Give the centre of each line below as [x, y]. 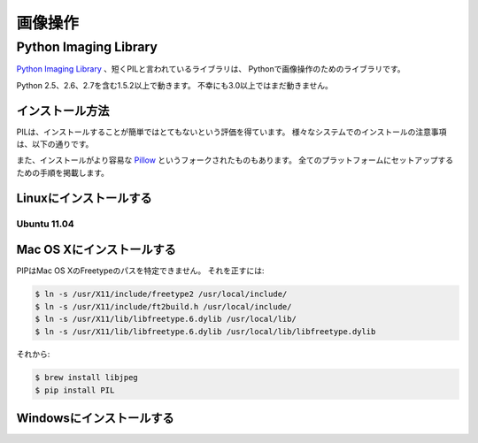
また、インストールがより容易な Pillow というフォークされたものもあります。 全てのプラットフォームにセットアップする [235, 160]
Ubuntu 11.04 [45, 224]
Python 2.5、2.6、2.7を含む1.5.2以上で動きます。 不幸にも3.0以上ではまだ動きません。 [175, 85]
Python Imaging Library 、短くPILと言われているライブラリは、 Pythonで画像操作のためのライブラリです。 [211, 69]
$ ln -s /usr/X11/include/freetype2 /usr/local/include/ [161, 294]
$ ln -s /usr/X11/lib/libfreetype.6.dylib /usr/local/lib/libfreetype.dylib [205, 331]
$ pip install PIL [75, 390]
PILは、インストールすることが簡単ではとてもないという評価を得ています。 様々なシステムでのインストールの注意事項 [231, 132]
